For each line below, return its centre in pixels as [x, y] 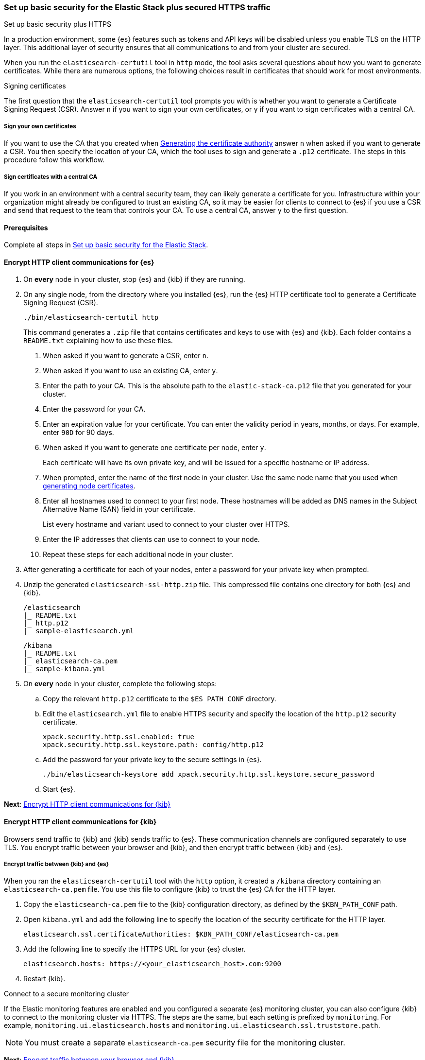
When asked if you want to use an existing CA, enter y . [130, 371]
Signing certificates [35, 86]
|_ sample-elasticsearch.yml [79, 631]
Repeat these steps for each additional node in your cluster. [138, 555]
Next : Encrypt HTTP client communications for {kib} [87, 804]
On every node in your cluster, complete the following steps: [120, 684]
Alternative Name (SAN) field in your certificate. [119, 509]
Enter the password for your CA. [94, 409]
